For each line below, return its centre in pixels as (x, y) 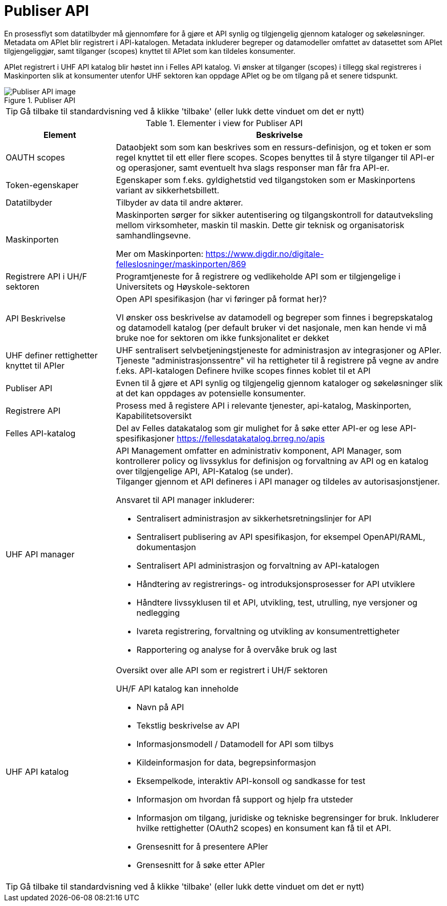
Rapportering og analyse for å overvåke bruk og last (237, 649)
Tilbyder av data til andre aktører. (179, 202)
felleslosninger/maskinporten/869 (181, 264)
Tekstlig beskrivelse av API (188, 725)
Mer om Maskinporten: (160, 254)
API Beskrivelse (36, 318)
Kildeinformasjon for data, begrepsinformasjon (226, 762)
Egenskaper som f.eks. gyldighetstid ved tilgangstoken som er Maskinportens (265, 180)
